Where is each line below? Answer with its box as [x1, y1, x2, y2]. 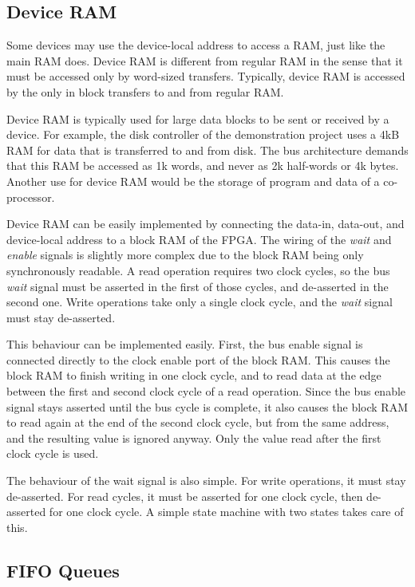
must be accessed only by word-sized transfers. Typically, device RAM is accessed [6, 68, 405, 85]
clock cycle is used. [6, 445, 99, 462]
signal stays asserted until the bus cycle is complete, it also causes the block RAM [6, 398, 408, 415]
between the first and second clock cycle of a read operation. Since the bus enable [6, 383, 406, 400]
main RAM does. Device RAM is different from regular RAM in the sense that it [6, 52, 403, 69]
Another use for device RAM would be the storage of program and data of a [6, 172, 380, 189]
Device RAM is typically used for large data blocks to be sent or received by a [6, 110, 389, 127]
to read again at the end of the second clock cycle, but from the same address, [6, 414, 389, 431]
